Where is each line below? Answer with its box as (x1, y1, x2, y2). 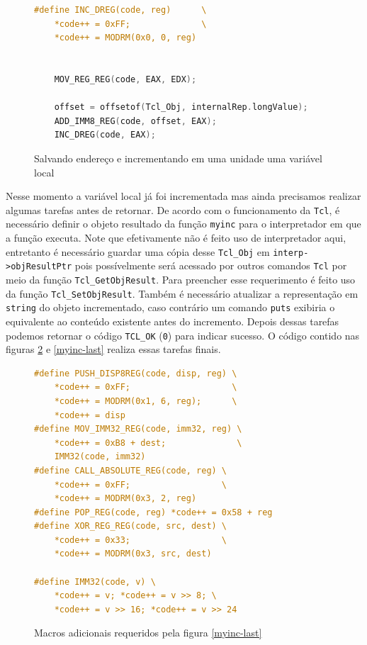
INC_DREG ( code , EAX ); (54, 130, 156, 140)
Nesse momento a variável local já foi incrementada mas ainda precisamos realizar (6, 189, 361, 203)
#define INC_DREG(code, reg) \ (34, 5, 207, 15)
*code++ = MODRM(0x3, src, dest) (54, 549, 212, 559)
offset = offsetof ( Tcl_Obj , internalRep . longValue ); (54, 102, 308, 113)
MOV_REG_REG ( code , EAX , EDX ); (54, 74, 197, 84)
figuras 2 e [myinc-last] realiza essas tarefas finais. (6, 342, 221, 357)
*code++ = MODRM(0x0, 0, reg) (54, 33, 197, 43)
